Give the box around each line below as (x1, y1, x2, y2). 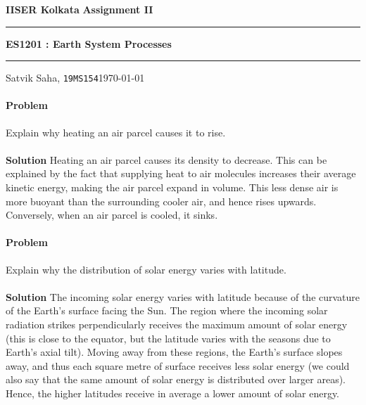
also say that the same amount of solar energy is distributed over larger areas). (6, 372, 346, 387)
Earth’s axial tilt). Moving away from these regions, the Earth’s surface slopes (6, 345, 343, 359)
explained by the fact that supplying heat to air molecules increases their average (6, 166, 356, 181)
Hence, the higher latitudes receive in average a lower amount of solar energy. (6, 385, 340, 400)
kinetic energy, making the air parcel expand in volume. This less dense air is (6, 180, 339, 195)
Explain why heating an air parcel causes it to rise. (6, 124, 226, 139)
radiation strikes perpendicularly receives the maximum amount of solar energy (6, 316, 348, 331)
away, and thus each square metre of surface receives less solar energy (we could (6, 358, 350, 373)
